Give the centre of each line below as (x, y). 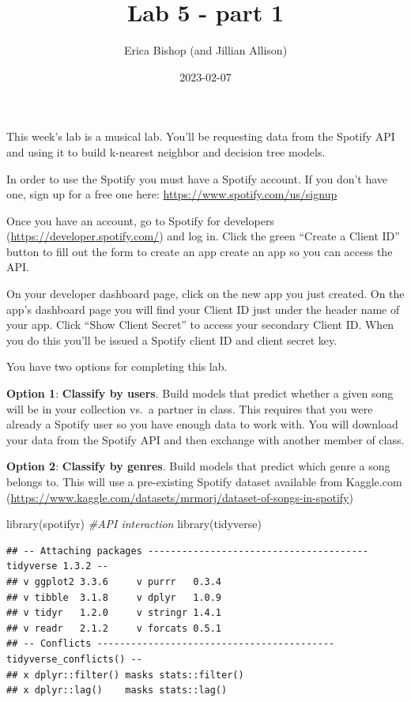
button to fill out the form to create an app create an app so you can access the (200, 251)
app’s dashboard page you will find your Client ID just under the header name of (203, 309)
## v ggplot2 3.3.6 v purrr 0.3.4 (114, 581)
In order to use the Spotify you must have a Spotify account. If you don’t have (197, 178)
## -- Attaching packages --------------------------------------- (188, 551)
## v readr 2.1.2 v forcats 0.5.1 (114, 628)
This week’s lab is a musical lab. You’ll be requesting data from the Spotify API (201, 136)
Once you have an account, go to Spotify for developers (140, 220)
